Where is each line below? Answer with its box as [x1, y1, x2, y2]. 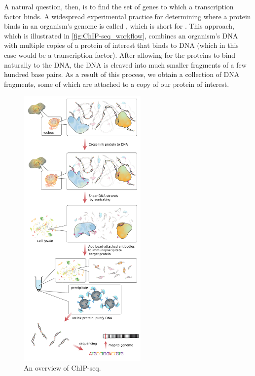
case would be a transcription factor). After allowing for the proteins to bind [4, 49, 236, 60]
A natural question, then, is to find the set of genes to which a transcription [4, 1, 234, 11]
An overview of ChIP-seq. [24, 362, 101, 373]
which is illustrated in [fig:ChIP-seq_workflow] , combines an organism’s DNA [4, 30, 238, 40]
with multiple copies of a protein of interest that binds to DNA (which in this [4, 40, 239, 50]
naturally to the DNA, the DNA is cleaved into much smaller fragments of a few [4, 59, 247, 70]
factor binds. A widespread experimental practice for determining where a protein [4, 11, 251, 21]
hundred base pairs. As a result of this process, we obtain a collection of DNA [4, 69, 240, 79]
